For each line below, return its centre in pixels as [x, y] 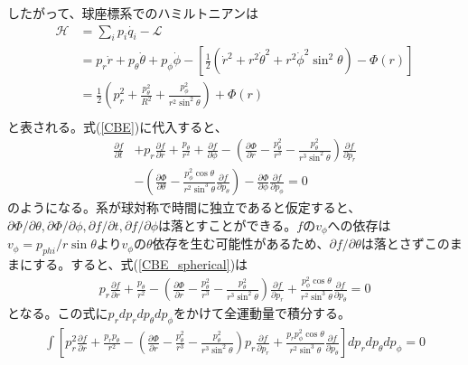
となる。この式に [58, 313]
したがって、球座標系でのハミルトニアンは [133, 13]
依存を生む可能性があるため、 [241, 243]
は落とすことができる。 [228, 225]
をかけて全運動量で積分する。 [262, 313]
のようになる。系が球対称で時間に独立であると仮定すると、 [184, 207]
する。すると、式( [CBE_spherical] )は [140, 264]
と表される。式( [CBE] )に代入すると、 [117, 126]
